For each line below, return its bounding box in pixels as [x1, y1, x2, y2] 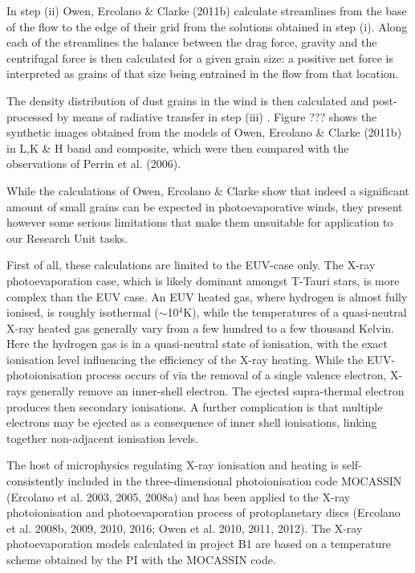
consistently [6, 473, 64, 489]
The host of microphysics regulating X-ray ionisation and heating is [6, 456, 339, 473]
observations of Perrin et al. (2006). [6, 155, 181, 172]
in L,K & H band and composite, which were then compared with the [6, 139, 349, 156]
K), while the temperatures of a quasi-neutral [183, 304, 407, 321]
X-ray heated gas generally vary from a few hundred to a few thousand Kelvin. [6, 319, 394, 336]
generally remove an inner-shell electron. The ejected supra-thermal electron [30, 383, 405, 399]
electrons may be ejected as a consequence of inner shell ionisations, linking [6, 414, 377, 431]
